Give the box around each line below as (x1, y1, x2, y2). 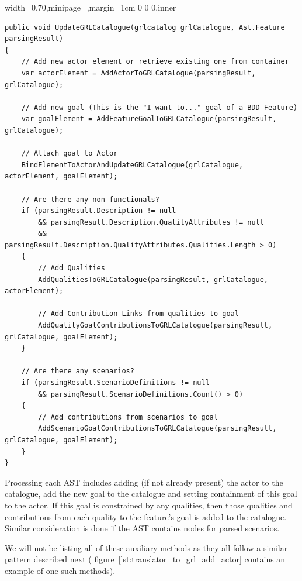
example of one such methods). (5, 564, 116, 576)
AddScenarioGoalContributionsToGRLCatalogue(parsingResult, (38, 424, 277, 433)
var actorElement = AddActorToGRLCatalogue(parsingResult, (21, 68, 256, 77)
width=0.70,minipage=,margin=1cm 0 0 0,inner (5, 1, 176, 13)
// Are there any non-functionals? (21, 195, 159, 204)
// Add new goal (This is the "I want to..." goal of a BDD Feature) (21, 103, 298, 112)
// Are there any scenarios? (21, 367, 134, 376)
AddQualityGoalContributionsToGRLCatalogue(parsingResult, (38, 321, 273, 330)
